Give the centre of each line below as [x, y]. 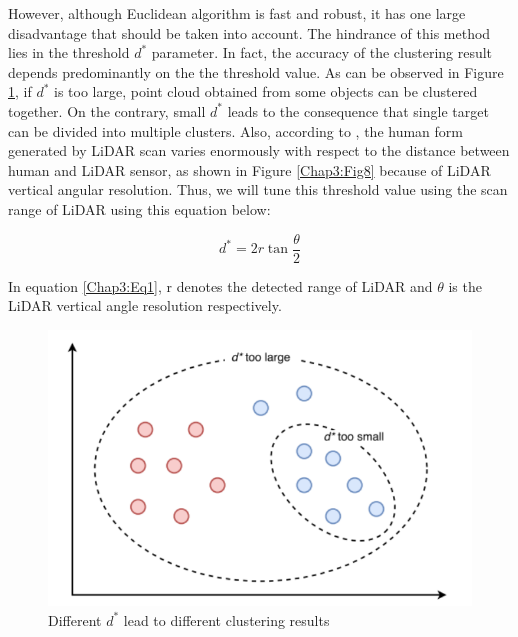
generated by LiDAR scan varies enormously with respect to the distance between [259, 150]
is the [465, 285]
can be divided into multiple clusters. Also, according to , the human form [235, 130]
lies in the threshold [69, 52]
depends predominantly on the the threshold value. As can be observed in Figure [256, 71]
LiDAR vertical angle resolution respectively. [145, 305]
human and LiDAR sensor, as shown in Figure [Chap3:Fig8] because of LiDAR [249, 169]
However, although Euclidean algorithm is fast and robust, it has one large [237, 13]
